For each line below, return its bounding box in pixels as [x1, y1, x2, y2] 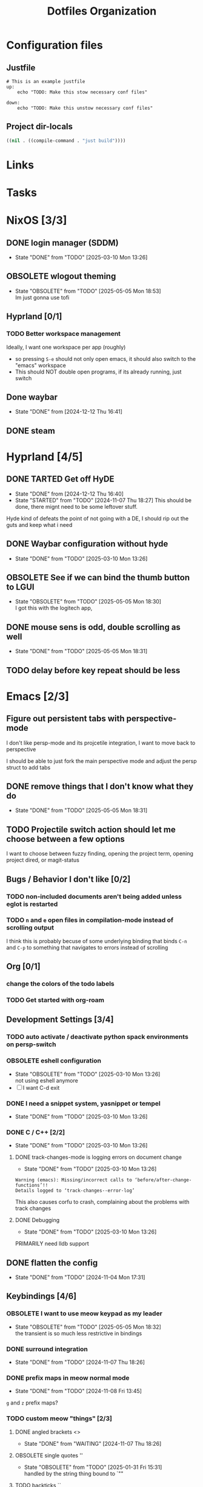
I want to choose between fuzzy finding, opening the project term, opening [6, 850, 194, 858]
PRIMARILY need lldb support [15, 1240, 89, 1247]
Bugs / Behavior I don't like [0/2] [6, 874, 131, 884]
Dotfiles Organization [47, 4, 157, 18]
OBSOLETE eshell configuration [6, 1056, 102, 1065]
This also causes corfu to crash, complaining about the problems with [15, 1198, 190, 1206]
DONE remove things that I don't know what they [6, 781, 194, 791]
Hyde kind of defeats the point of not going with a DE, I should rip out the [6, 514, 189, 522]
